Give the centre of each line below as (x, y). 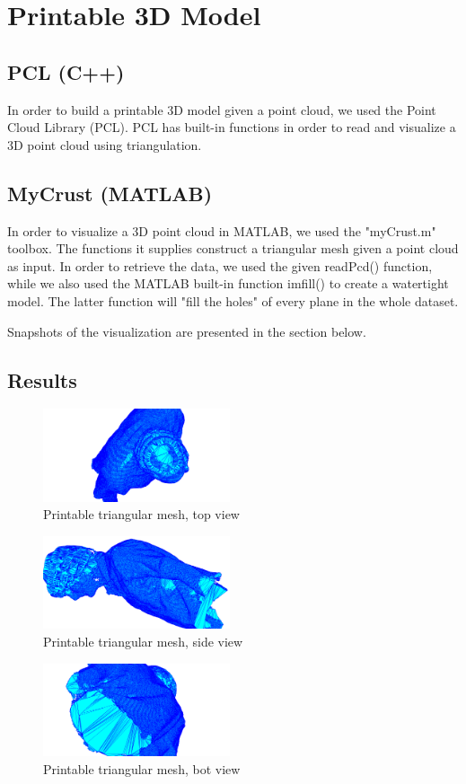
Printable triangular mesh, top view (141, 514)
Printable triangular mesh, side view (143, 642)
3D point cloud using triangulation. (105, 144)
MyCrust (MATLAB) (110, 193)
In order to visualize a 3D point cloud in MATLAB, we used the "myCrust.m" (222, 230)
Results (42, 379)
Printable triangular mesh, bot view (142, 768)
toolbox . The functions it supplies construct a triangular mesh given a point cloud (233, 248)
